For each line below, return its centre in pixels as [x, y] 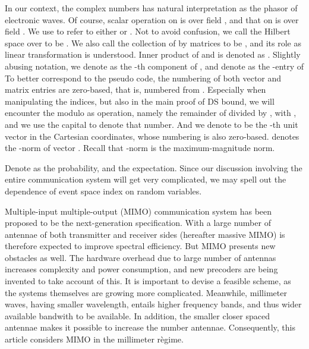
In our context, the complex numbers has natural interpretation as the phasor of [151, 8]
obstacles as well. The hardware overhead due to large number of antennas [141, 257]
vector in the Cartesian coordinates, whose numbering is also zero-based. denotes [152, 136]
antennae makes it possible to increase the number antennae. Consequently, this [150, 327]
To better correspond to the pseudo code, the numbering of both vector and [143, 78]
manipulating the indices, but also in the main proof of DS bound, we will [140, 101]
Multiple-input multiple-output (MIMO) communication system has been [138, 211]
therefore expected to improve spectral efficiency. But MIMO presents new [140, 246]
